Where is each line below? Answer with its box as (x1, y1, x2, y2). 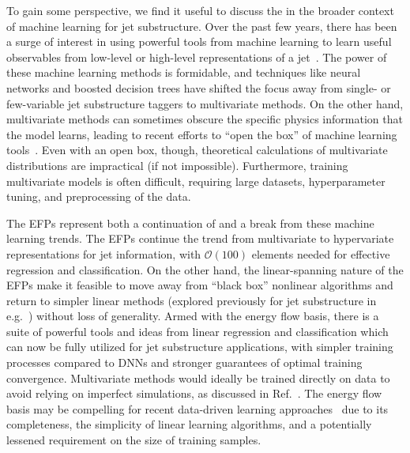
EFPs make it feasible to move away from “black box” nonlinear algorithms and (6, 277, 393, 293)
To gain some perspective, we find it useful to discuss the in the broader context (6, 2, 394, 18)
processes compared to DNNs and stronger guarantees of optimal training (6, 354, 363, 371)
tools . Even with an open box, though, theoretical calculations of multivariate (6, 142, 388, 158)
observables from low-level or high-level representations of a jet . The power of (6, 48, 387, 65)
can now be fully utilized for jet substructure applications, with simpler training (6, 338, 393, 355)
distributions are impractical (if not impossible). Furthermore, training (6, 157, 348, 173)
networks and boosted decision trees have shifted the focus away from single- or (6, 79, 391, 96)
